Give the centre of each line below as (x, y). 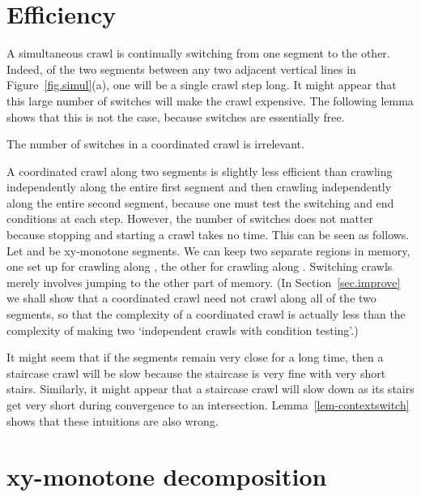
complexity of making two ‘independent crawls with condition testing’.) (183, 330)
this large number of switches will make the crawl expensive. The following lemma (210, 100)
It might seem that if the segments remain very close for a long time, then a (195, 357)
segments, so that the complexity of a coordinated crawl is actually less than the (206, 314)
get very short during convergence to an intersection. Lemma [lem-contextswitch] (208, 405)
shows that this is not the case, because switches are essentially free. (176, 116)
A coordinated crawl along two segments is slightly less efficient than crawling (200, 171)
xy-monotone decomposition (167, 476)
